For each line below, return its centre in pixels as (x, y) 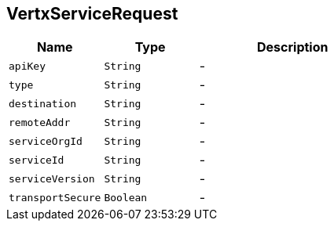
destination (43, 103)
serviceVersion (52, 178)
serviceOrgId (46, 141)
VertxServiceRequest (92, 14)
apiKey (27, 66)
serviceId (37, 160)
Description (293, 47)
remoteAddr (40, 122)
